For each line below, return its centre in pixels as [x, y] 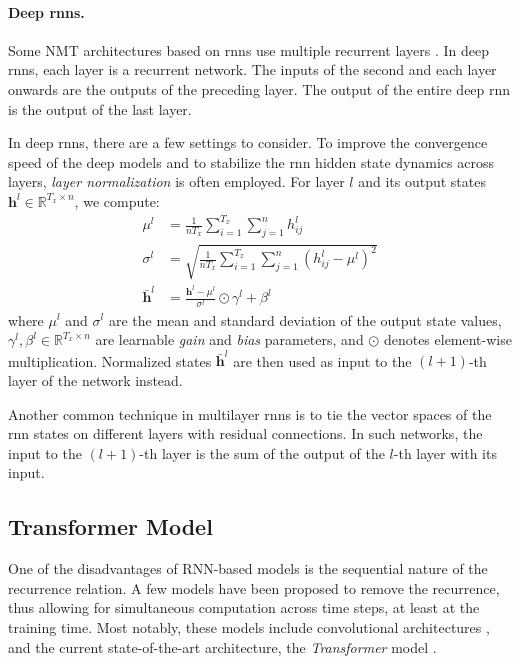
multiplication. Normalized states [110, 360]
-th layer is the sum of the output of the [262, 452]
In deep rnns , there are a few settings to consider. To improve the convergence [248, 142]
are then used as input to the [322, 360]
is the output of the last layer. [100, 108]
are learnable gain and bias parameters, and [229, 339]
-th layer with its [445, 452]
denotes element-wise [447, 339]
